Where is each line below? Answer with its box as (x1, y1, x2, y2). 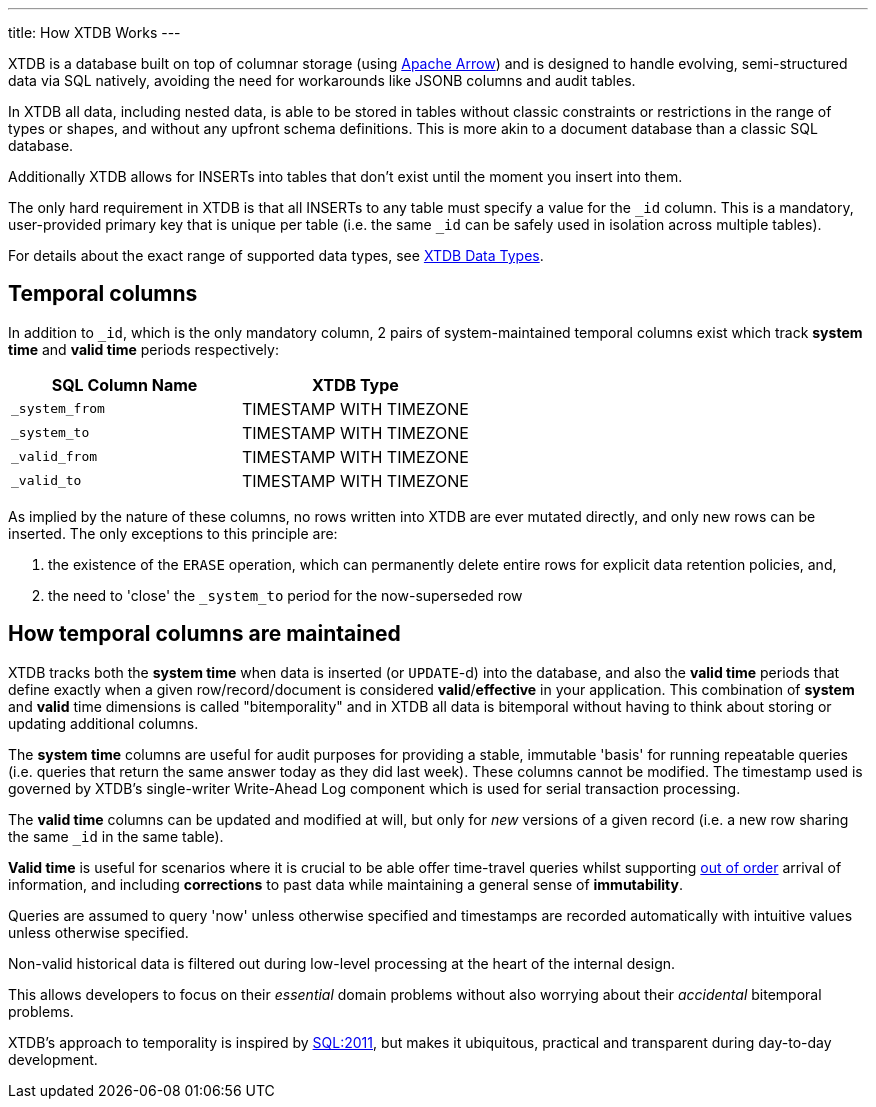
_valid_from (11, 449, 98, 465)
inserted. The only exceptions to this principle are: (8, 524, 338, 542)
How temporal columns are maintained (8, 621, 401, 647)
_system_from (11, 401, 105, 417)
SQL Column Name (51, 374, 198, 395)
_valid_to (11, 473, 82, 489)
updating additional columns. (8, 714, 199, 732)
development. (8, 1050, 98, 1068)
